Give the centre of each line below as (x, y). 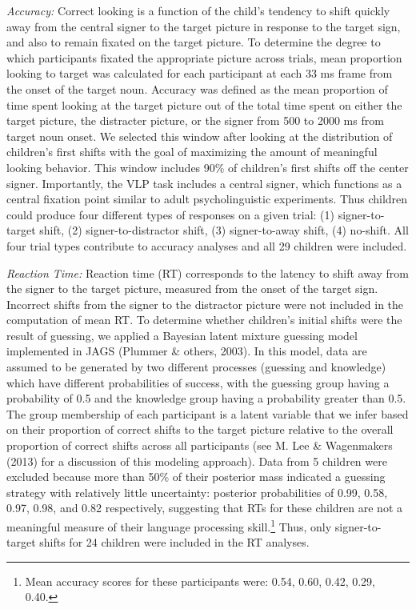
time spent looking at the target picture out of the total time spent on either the (204, 104)
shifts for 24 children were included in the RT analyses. (174, 542)
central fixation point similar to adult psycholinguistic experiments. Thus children (207, 199)
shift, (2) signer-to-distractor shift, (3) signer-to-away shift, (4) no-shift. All (224, 230)
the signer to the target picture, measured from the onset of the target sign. (192, 288)
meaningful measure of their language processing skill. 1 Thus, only (169, 525)
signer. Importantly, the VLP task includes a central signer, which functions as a (204, 183)
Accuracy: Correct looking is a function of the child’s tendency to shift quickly (198, 10)
